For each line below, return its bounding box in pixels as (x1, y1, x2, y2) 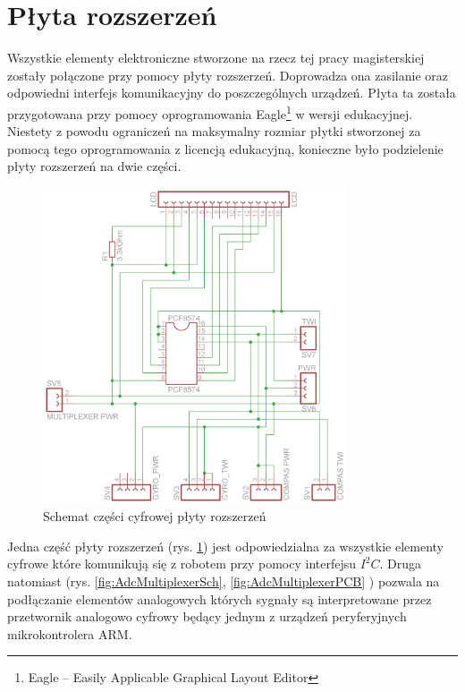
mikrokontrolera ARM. (7, 624, 132, 643)
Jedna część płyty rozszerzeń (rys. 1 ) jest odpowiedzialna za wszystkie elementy (7, 536, 444, 555)
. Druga (379, 554, 422, 573)
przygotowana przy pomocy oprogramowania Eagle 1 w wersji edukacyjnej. (7, 101, 413, 123)
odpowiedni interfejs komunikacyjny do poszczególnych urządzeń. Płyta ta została (7, 83, 456, 102)
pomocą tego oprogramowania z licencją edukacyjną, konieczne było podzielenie (7, 139, 444, 158)
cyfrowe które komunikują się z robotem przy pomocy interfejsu (7, 554, 357, 573)
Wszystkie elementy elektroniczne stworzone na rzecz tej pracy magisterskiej (7, 48, 425, 67)
